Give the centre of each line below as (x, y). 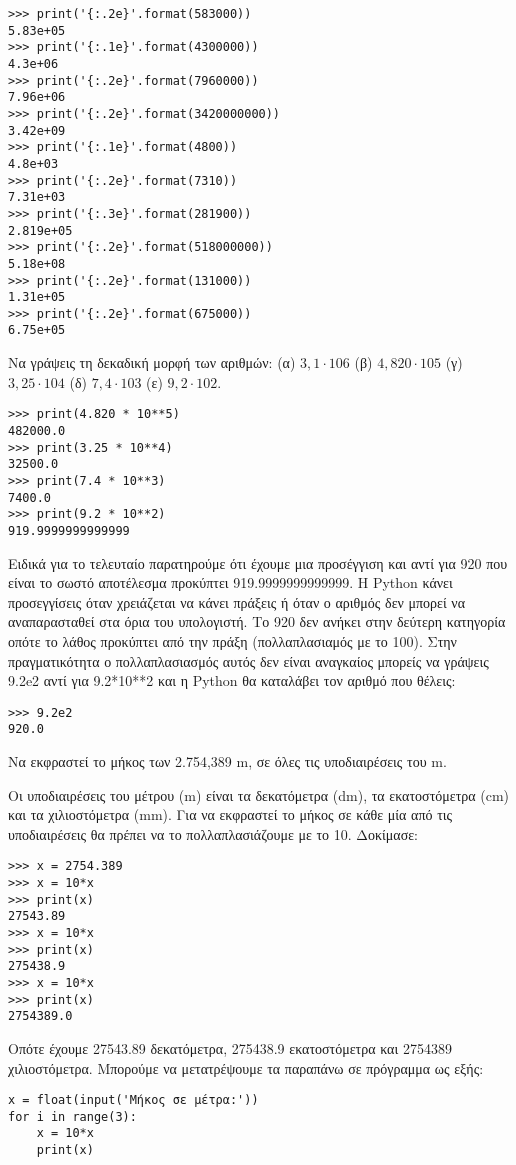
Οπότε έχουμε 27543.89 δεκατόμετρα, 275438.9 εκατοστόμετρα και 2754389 (230, 1047)
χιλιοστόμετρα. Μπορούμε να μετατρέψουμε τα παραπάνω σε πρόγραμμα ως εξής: (246, 1067)
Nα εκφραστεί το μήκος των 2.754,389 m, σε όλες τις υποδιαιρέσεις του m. (227, 761)
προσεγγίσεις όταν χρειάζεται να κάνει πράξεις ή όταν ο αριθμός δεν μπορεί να (237, 601)
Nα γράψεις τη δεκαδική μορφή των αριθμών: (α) (152, 362)
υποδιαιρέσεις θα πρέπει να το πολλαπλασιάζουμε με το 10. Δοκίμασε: (213, 833)
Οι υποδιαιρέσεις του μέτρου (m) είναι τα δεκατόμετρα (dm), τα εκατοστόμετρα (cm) (259, 794)
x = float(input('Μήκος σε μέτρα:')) (133, 1100)
